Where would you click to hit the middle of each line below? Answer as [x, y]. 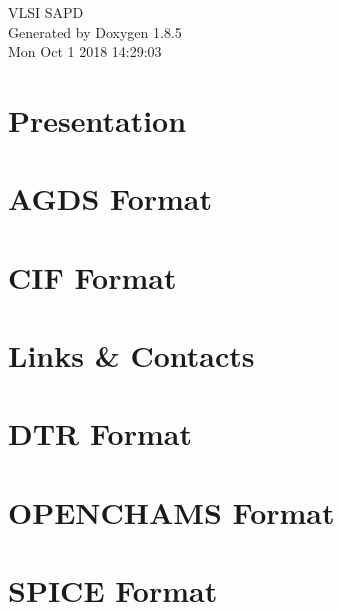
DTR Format [100, 433]
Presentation [97, 119]
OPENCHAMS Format [171, 511]
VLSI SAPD [46, 12]
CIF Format [92, 276]
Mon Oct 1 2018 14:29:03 [85, 51]
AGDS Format [110, 198]
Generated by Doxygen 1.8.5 [95, 31]
